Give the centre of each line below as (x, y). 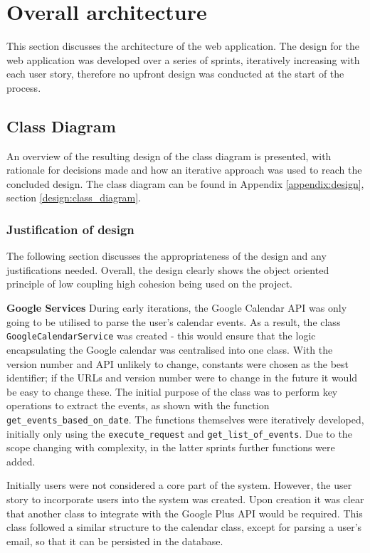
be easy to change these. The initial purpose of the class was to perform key (172, 391)
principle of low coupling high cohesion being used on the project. (149, 284)
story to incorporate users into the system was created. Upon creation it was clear (185, 499)
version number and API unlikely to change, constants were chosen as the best (178, 363)
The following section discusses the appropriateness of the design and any (166, 256)
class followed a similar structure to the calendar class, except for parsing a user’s (184, 527)
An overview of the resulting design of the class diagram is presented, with (169, 156)
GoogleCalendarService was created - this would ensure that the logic (161, 336)
